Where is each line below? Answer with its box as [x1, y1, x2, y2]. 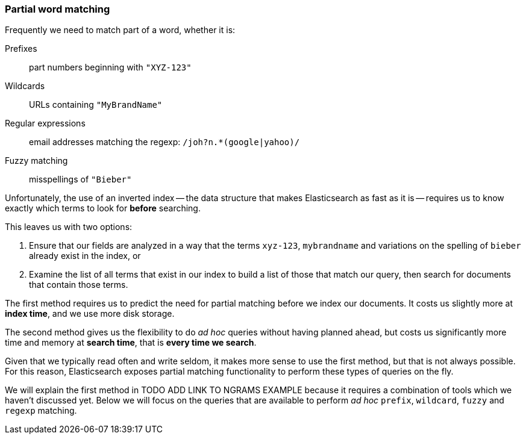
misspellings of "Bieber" [29, 174, 132, 185]
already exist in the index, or [29, 251, 141, 261]
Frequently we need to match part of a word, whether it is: [5, 25, 236, 36]
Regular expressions [5, 118, 86, 129]
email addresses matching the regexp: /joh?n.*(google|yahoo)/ [29, 137, 300, 148]
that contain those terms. [29, 279, 128, 290]
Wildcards [5, 81, 45, 92]
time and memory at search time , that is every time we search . [5, 337, 257, 348]
